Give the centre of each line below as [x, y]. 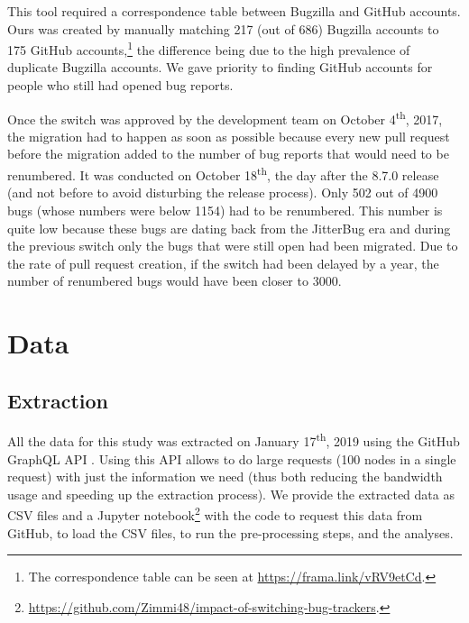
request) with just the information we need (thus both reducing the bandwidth [225, 476]
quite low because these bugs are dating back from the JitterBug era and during [229, 228]
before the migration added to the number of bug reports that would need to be [228, 154]
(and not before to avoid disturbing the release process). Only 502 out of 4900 [223, 192]
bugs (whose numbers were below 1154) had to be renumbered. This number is [225, 210]
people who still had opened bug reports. [120, 85]
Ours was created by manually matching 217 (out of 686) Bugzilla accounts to [223, 28]
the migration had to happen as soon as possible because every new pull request [229, 136]
